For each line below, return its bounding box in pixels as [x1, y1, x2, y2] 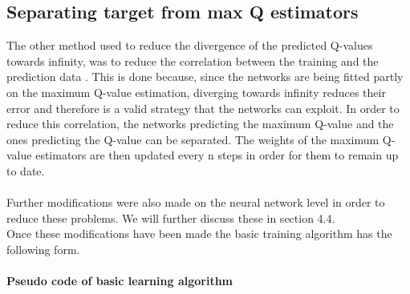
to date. [6, 162, 45, 179]
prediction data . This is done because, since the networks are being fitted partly [6, 68, 404, 85]
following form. [6, 240, 80, 257]
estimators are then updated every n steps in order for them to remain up [35, 147, 399, 163]
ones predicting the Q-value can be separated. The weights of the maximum [6, 131, 380, 147]
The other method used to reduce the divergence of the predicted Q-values [6, 37, 373, 54]
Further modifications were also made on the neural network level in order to [6, 194, 385, 211]
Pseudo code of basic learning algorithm [6, 272, 233, 289]
